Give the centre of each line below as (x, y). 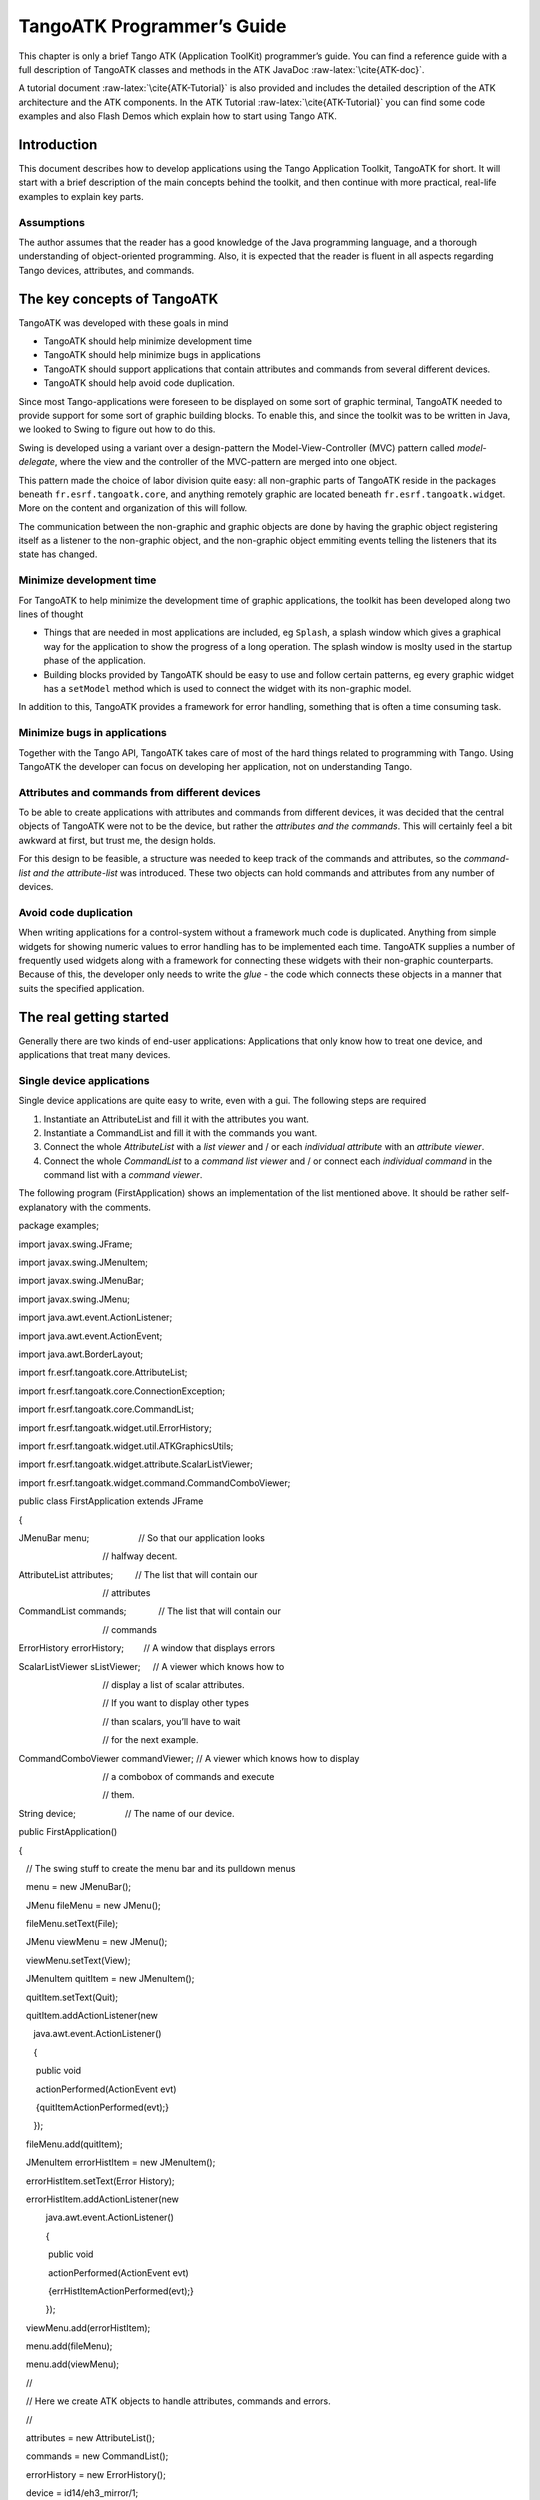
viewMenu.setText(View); (78, 1960)
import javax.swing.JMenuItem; (83, 1262)
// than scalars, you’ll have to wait (171, 1721)
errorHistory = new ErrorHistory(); (96, 2474)
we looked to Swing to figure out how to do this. (117, 429)
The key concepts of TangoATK (118, 298)
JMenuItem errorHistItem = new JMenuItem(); (120, 2162)
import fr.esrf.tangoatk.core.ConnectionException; (122, 1391)
